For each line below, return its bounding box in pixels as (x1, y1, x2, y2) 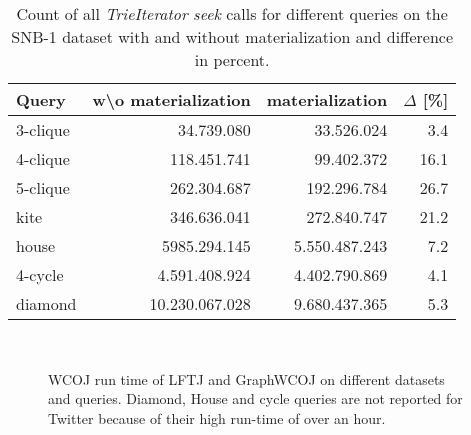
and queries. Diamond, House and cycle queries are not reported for (48, 388, 463, 409)
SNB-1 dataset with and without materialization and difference (11, 25, 454, 48)
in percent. (194, 48, 270, 71)
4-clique (16, 147, 70, 170)
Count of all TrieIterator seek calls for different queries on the (16, 2, 448, 25)
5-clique (16, 176, 70, 199)
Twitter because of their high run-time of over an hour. (48, 407, 386, 428)
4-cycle (16, 263, 64, 286)
